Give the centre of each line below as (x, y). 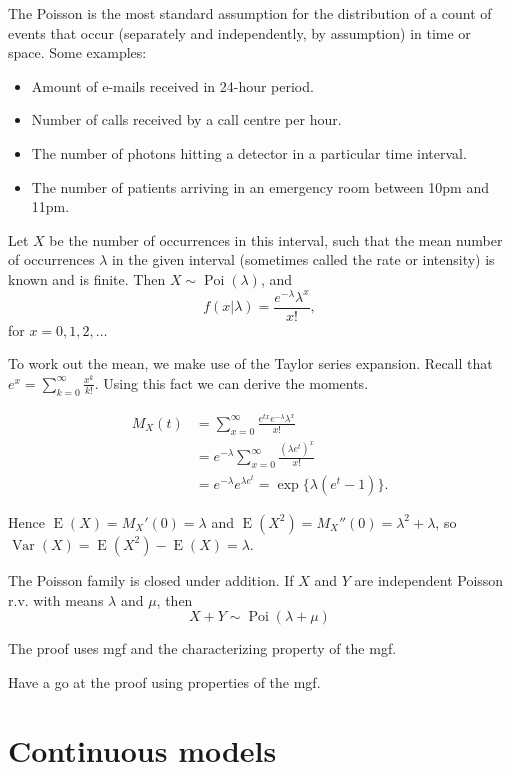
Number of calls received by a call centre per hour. (186, 119)
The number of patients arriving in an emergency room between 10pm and (260, 186)
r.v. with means (56, 599)
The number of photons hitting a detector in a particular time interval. (249, 152)
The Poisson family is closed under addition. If (151, 579)
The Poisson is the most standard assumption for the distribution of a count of (250, 13)
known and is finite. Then (87, 278)
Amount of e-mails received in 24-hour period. (172, 85)
